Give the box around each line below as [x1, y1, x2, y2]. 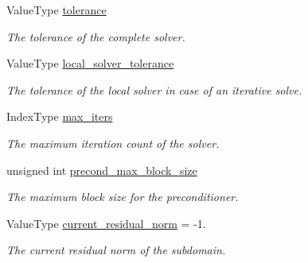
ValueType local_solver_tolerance [6, 55, 174, 72]
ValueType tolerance [6, 2, 107, 17]
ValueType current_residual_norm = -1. [6, 215, 206, 231]
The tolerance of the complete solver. [6, 28, 185, 44]
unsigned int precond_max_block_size [6, 161, 197, 178]
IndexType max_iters [6, 108, 113, 125]
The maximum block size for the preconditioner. [6, 188, 239, 205]
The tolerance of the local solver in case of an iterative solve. [6, 81, 302, 98]
